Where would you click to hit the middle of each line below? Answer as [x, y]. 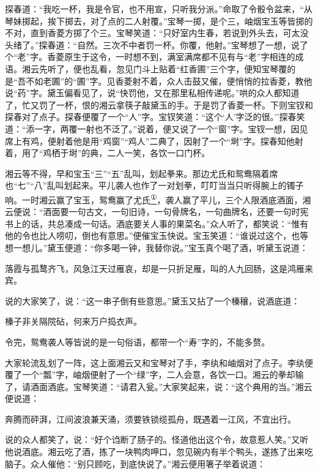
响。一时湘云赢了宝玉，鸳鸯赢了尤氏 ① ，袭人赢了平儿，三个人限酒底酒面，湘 [158, 198]
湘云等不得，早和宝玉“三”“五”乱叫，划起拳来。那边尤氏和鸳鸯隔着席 [142, 173]
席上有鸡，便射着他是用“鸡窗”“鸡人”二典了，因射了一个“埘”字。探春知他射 [154, 141]
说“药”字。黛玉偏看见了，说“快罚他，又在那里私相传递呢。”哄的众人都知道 [152, 93]
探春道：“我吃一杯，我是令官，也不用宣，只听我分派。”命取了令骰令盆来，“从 [159, 9]
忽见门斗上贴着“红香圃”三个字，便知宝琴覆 [202, 68]
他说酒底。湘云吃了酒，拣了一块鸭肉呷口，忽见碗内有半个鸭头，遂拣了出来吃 [159, 452]
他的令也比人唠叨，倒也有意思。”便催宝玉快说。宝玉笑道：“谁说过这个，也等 [157, 235]
